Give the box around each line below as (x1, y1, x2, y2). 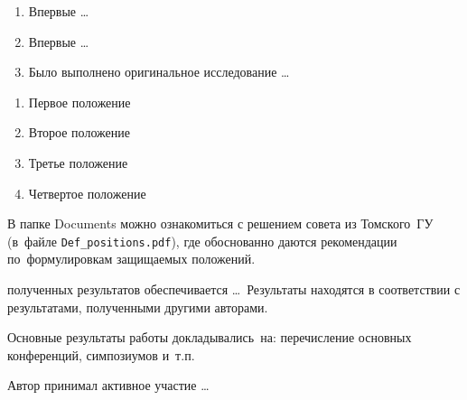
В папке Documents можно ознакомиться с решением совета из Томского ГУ (7, 214, 434, 233)
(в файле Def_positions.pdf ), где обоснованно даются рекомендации (7, 231, 397, 250)
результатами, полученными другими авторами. (7, 297, 268, 316)
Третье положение (28, 153, 128, 172)
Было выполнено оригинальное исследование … (28, 62, 290, 81)
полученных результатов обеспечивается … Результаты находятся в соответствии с (7, 280, 461, 298)
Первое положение (28, 92, 131, 111)
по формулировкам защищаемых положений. (7, 249, 256, 268)
